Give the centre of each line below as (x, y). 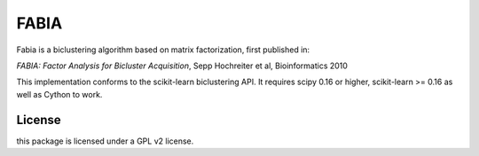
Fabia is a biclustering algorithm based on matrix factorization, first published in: (163, 50)
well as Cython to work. (59, 94)
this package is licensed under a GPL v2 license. (105, 141)
